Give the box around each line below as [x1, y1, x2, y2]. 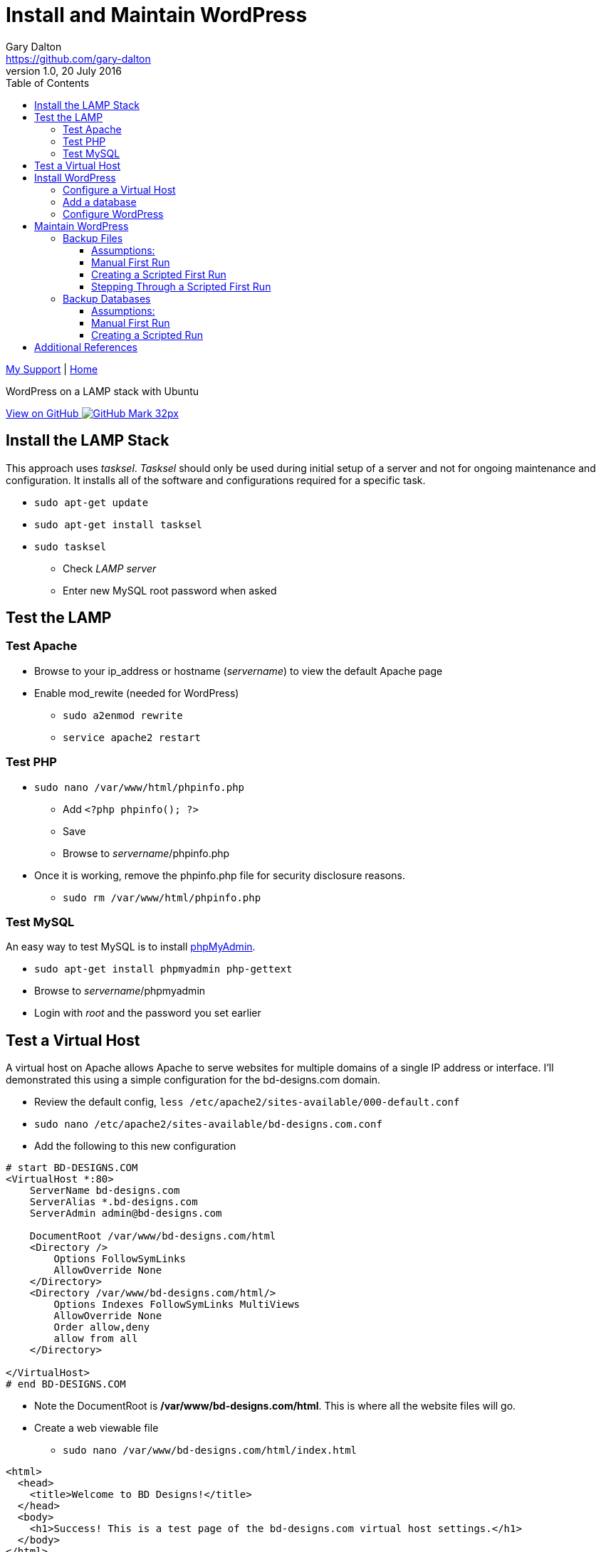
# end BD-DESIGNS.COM [6, 1378, 126, 1390]
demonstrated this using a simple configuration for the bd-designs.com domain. [6, 1074, 381, 1086]
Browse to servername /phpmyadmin [34, 985, 206, 997]
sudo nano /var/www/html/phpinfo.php [34, 781, 245, 793]
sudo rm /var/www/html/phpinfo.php [63, 891, 261, 903]
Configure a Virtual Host [63, 183, 176, 196]
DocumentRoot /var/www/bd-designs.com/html [29, 1230, 276, 1242]
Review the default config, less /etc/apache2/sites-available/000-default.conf [34, 1096, 460, 1108]
